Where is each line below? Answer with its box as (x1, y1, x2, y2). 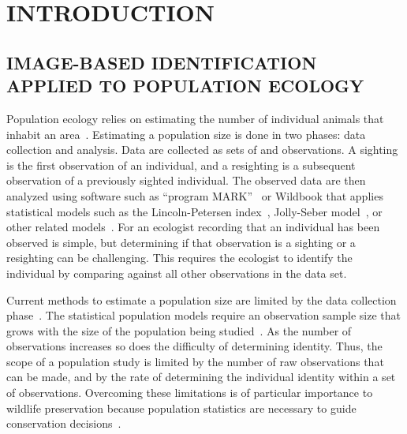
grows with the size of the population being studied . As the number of (6, 322, 352, 339)
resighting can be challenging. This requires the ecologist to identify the (6, 249, 353, 266)
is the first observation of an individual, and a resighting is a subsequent (6, 156, 356, 173)
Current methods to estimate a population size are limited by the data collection (6, 291, 397, 308)
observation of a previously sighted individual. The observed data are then (6, 172, 366, 189)
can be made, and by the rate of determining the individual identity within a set (6, 369, 396, 385)
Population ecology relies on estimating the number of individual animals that (6, 110, 384, 126)
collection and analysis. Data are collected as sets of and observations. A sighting (6, 141, 398, 158)
